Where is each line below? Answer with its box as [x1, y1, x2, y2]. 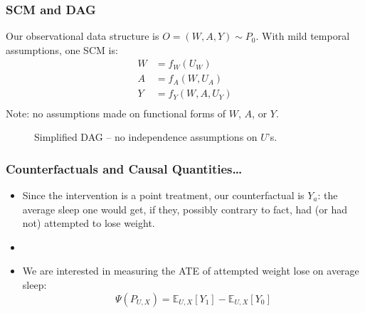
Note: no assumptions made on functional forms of [6, 105, 226, 120]
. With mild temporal [255, 28, 350, 43]
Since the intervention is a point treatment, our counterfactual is [22, 187, 305, 202]
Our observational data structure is [6, 28, 159, 43]
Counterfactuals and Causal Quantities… [6, 159, 243, 177]
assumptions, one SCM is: [6, 42, 118, 57]
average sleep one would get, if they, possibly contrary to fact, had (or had [22, 201, 347, 216]
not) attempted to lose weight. [22, 216, 155, 230]
